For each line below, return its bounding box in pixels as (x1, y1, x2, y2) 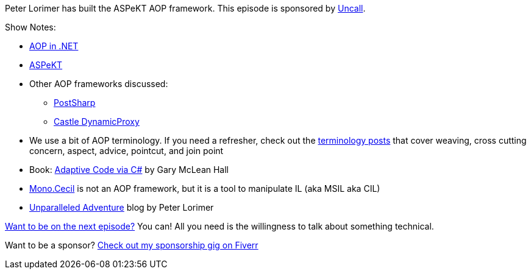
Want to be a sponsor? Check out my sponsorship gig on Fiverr (5, 240, 258, 250)
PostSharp (54, 97, 96, 108)
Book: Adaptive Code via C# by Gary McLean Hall (29, 164, 229, 175)
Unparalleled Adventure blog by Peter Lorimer (29, 202, 214, 213)
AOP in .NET (29, 41, 79, 51)
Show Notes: (5, 22, 56, 32)
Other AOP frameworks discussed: (29, 79, 168, 89)
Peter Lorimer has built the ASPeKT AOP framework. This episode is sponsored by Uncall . (5, 3, 366, 13)
